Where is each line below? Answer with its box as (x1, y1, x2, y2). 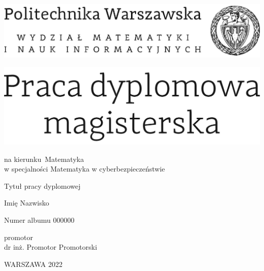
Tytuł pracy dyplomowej (4, 180, 81, 191)
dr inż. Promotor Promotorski (4, 242, 97, 252)
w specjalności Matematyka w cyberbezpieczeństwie (4, 163, 165, 174)
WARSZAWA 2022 (4, 258, 62, 269)
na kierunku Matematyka (4, 153, 84, 164)
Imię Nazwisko (4, 197, 49, 208)
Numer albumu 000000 (4, 215, 75, 225)
